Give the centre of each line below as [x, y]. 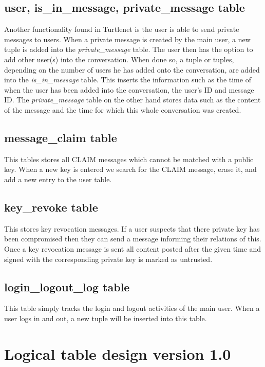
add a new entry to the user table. [58, 179]
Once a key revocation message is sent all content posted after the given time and [133, 248]
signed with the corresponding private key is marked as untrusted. [108, 259]
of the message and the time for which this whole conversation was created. [123, 109]
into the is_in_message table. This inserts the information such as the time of [128, 80]
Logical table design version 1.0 [118, 353]
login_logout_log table [67, 286]
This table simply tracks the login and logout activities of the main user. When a [132, 308]
